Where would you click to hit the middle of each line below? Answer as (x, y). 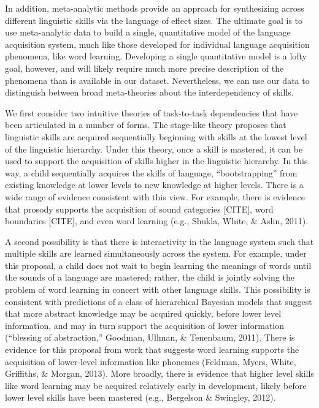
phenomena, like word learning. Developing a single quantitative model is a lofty (156, 56)
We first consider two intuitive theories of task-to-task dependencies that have (152, 112)
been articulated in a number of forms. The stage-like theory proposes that (146, 125)
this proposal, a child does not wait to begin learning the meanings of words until (158, 265)
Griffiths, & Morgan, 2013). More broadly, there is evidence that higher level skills (159, 373)
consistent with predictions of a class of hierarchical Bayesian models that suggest (159, 301)
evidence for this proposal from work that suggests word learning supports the (152, 349)
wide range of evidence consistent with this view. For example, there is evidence (155, 196)
